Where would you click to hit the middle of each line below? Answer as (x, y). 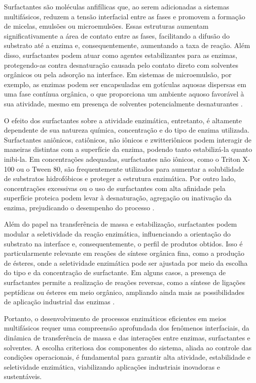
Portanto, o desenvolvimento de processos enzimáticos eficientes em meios (115, 318)
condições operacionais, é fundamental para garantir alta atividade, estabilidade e (127, 357)
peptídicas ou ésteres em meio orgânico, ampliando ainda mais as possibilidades (124, 292)
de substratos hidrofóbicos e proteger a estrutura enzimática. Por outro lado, (120, 178)
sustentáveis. (23, 376)
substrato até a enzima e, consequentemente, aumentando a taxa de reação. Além (127, 45)
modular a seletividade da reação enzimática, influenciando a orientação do (117, 234)
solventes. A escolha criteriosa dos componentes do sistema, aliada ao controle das (128, 347)
